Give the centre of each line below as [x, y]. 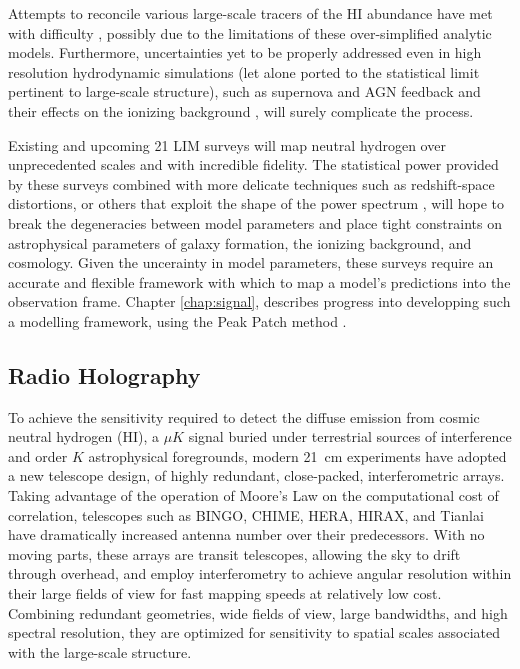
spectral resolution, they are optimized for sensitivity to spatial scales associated [254, 632]
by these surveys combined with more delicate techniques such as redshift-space [251, 183]
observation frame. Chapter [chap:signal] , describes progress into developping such [259, 301]
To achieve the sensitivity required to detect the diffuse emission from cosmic [244, 416]
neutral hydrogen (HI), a [83, 436]
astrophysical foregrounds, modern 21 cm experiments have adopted [297, 455]
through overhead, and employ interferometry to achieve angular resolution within [260, 573]
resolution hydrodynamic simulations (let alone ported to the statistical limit [244, 71]
